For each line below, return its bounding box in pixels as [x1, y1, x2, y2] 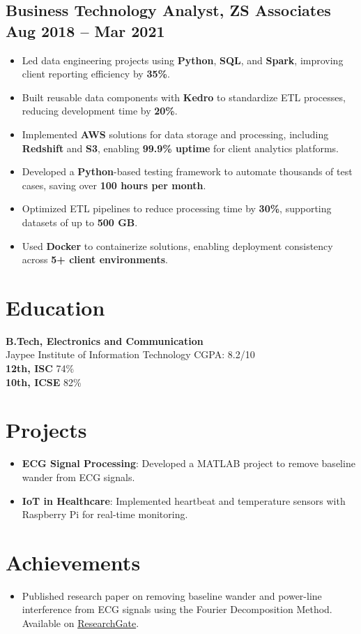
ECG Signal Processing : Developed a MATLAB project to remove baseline [22, 456, 355, 471]
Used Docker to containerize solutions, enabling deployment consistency [22, 238, 333, 253]
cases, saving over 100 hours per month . [22, 177, 206, 192]
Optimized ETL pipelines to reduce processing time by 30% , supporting [22, 201, 332, 216]
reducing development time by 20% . [22, 103, 178, 118]
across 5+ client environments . [22, 252, 168, 267]
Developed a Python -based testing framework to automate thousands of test [22, 164, 353, 179]
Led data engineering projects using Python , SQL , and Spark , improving [22, 52, 344, 67]
